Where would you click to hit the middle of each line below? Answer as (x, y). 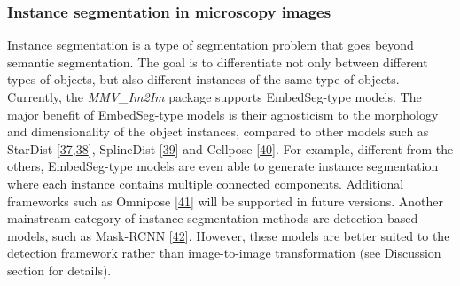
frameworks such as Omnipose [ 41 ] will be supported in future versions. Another (225, 201)
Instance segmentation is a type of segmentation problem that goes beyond (211, 45)
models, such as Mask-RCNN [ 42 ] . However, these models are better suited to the (229, 235)
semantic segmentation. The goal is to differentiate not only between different (218, 62)
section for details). (59, 270)
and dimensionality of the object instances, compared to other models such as (218, 131)
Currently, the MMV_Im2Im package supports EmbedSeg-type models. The (214, 97)
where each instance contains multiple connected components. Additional (206, 183)
